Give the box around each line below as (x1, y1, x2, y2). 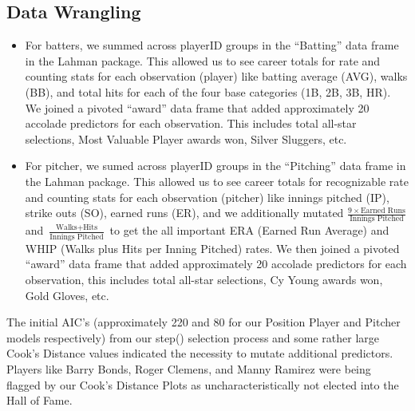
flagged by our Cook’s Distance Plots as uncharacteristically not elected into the (6, 376, 399, 393)
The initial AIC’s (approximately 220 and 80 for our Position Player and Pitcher (6, 314, 401, 330)
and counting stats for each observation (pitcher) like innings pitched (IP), (25, 188, 389, 205)
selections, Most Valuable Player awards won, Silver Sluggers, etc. (25, 130, 347, 147)
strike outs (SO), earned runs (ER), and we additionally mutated (25, 204, 344, 221)
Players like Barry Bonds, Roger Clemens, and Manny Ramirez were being (6, 360, 371, 377)
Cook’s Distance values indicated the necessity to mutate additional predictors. (6, 345, 393, 362)
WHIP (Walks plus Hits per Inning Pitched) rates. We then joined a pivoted (25, 239, 400, 256)
